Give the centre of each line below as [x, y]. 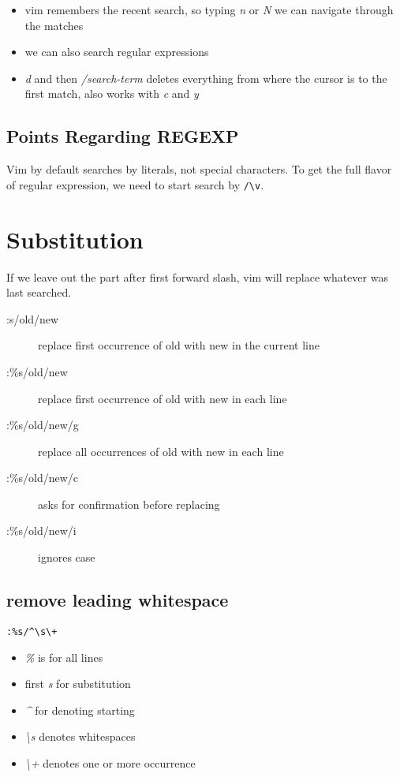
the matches [54, 25]
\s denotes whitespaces [80, 736]
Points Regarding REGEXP [123, 136]
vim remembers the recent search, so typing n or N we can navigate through [209, 9]
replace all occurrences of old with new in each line [161, 451]
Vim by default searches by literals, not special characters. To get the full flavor [199, 169]
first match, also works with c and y [112, 93]
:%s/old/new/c [43, 478]
